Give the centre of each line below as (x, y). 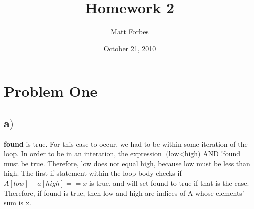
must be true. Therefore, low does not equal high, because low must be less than (127, 163)
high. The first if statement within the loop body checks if (93, 173)
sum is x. (18, 202)
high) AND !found (212, 154)
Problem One (51, 91)
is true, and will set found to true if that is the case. (169, 183)
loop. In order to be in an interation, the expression (83, 153)
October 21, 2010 (130, 48)
